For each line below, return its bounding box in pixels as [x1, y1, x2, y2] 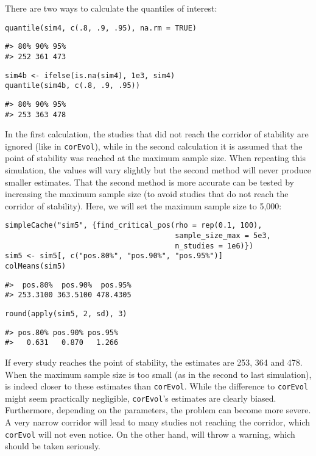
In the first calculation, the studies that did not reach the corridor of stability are [5, 128, 309, 140]
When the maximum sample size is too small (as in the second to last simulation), [5, 367, 312, 380]
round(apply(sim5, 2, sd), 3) [5, 309, 127, 318]
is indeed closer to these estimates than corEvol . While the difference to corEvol [5, 380, 309, 393]
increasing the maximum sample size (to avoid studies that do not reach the [5, 187, 289, 200]
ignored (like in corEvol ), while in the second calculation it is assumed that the [5, 139, 303, 152]
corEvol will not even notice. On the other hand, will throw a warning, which [5, 427, 295, 440]
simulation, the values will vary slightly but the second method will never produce [5, 164, 311, 176]
